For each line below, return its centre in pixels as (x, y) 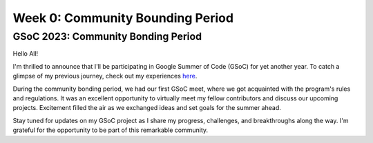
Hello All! (26, 54)
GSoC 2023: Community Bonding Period (107, 36)
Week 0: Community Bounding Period (123, 18)
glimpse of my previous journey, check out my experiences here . (105, 76)
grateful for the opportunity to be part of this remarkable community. (111, 130)
